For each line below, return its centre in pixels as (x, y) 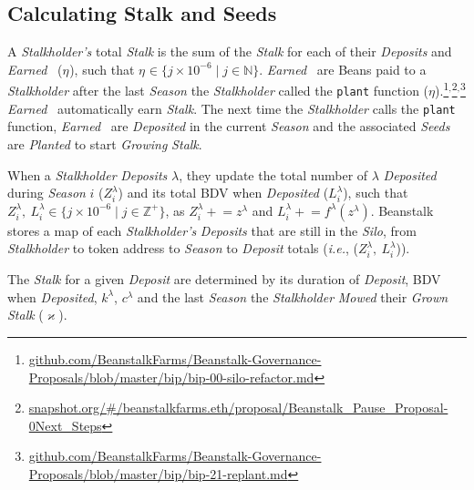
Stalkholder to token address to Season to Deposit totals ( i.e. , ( (183, 248)
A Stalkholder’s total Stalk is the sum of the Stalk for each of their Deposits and (230, 51)
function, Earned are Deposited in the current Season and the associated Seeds (229, 126)
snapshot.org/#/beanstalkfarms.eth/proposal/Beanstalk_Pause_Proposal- (238, 408)
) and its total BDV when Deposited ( (223, 193)
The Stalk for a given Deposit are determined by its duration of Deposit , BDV (224, 279)
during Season (46, 193)
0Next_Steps (65, 425)
